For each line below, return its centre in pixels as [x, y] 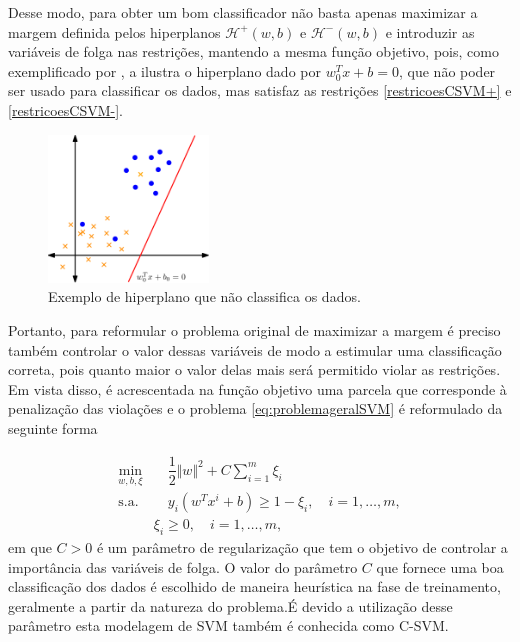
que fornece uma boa [440, 566]
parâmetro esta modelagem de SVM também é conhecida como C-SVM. [228, 625]
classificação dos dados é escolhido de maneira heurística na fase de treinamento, [254, 586]
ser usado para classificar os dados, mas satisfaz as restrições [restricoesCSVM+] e [260, 90]
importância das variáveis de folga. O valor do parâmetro [183, 566]
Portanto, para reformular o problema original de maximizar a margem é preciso [254, 329]
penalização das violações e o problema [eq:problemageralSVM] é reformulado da [255, 408]
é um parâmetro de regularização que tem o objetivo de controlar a [302, 547]
